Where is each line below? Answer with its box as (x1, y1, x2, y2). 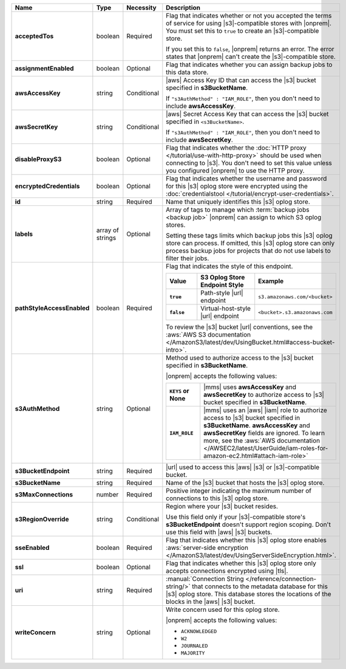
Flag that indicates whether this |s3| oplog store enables (166, 536, 327, 544)
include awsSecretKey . (166, 136, 233, 144)
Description (166, 4, 200, 12)
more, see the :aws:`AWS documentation (203, 436, 321, 445)
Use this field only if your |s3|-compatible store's (166, 513, 306, 521)
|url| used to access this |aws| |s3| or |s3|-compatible (166, 463, 320, 471)
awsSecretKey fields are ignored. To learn (203, 429, 325, 437)
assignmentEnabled (15, 64, 74, 72)
